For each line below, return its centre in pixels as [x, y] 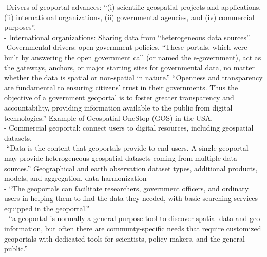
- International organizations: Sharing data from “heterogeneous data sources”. [128, 37]
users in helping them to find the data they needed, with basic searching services [131, 198]
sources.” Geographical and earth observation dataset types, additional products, [131, 168]
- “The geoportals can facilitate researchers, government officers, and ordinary [127, 188]
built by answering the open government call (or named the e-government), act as [133, 57]
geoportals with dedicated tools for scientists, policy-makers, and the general [125, 238]
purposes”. [20, 27]
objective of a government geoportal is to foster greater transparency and [119, 97]
